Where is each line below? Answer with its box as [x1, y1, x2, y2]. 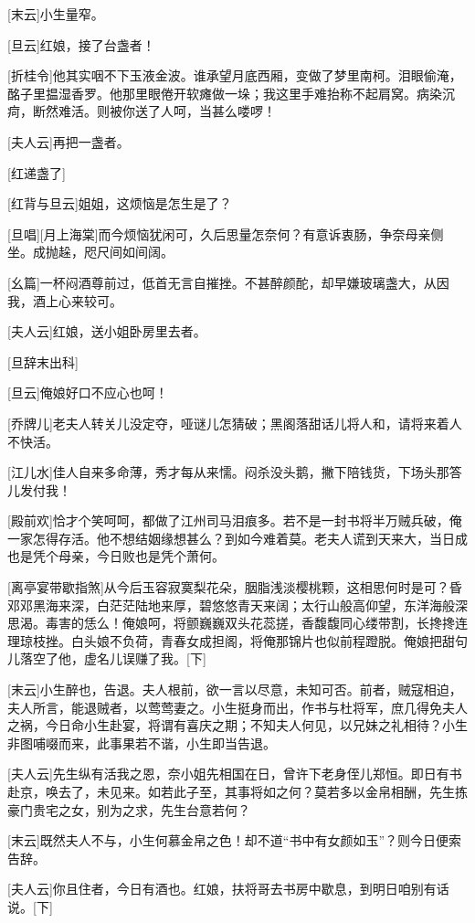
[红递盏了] [7, 163, 66, 182]
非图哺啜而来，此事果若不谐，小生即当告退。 [7, 733, 276, 752]
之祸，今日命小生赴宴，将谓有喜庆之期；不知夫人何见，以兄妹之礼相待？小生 [7, 716, 468, 735]
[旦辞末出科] [7, 352, 79, 371]
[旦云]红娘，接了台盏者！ [7, 35, 155, 54]
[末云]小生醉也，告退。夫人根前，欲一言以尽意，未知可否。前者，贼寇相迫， [7, 680, 462, 699]
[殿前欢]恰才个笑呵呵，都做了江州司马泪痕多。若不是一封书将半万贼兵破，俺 [7, 511, 462, 530]
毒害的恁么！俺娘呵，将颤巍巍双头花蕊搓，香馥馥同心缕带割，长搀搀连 [45, 613, 468, 632]
